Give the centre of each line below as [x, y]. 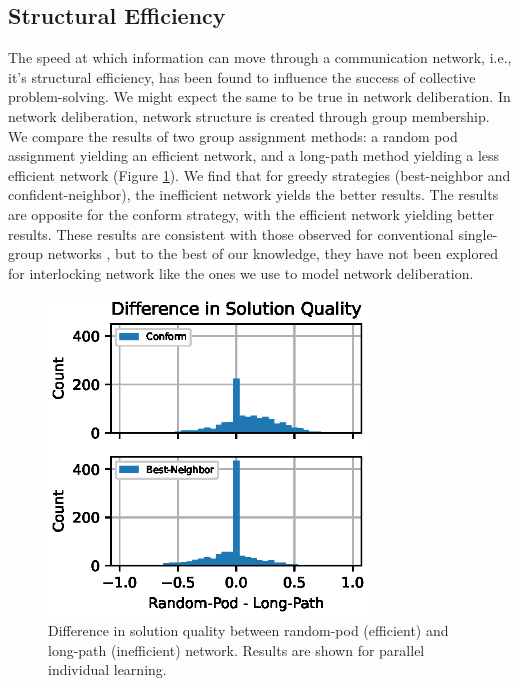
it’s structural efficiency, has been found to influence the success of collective [242, 76]
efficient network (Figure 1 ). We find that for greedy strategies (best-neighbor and [259, 174]
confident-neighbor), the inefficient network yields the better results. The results [253, 194]
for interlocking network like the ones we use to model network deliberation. [241, 272]
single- [478, 233]
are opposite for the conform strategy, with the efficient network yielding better [251, 213]
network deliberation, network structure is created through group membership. [249, 115]
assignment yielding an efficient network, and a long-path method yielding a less [254, 155]
